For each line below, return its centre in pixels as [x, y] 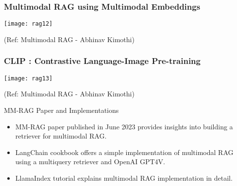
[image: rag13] [28, 78]
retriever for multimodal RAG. [61, 136]
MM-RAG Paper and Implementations [61, 110]
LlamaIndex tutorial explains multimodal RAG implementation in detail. [124, 178]
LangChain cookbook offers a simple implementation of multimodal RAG [124, 152]
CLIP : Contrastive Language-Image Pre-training [102, 61]
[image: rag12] [28, 24]
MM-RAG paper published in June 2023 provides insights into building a [124, 126]
